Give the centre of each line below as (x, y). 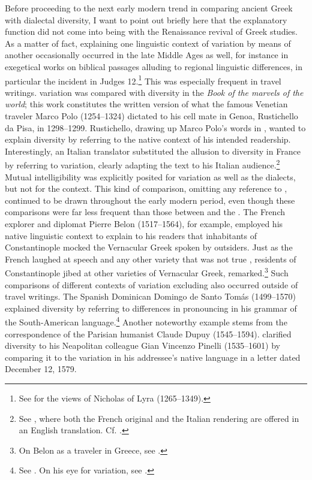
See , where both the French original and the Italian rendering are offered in (159, 418)
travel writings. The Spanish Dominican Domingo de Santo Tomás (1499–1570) (150, 296)
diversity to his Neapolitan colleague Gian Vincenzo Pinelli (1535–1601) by (143, 345)
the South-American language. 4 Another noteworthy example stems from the (146, 321)
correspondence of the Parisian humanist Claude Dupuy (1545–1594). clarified (148, 333)
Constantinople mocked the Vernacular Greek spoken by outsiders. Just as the (149, 247)
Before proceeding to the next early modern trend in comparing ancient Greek (149, 8)
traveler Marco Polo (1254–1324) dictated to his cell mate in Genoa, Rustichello (151, 116)
